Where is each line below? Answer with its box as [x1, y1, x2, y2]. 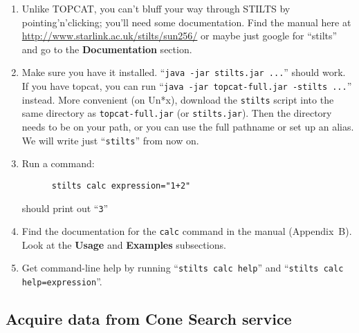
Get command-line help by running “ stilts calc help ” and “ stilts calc [21, 260, 344, 275]
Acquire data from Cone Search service [6, 308, 292, 330]
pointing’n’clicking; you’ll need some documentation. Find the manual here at [21, 15, 351, 29]
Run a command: [21, 156, 95, 171]
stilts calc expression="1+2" [51, 180, 191, 191]
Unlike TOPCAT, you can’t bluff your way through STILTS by [21, 1, 291, 15]
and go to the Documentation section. [21, 41, 192, 56]
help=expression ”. [21, 274, 102, 289]
